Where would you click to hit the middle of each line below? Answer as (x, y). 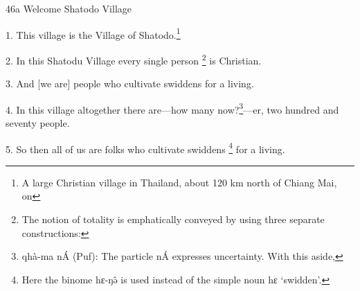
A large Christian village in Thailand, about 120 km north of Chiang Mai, (179, 182)
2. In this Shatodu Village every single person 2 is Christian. (134, 59)
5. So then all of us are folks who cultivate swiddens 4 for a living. (145, 148)
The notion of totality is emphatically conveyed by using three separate (173, 219)
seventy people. (38, 122)
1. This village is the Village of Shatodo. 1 (93, 33)
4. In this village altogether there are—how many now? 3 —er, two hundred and (172, 108)
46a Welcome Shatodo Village (69, 8)
